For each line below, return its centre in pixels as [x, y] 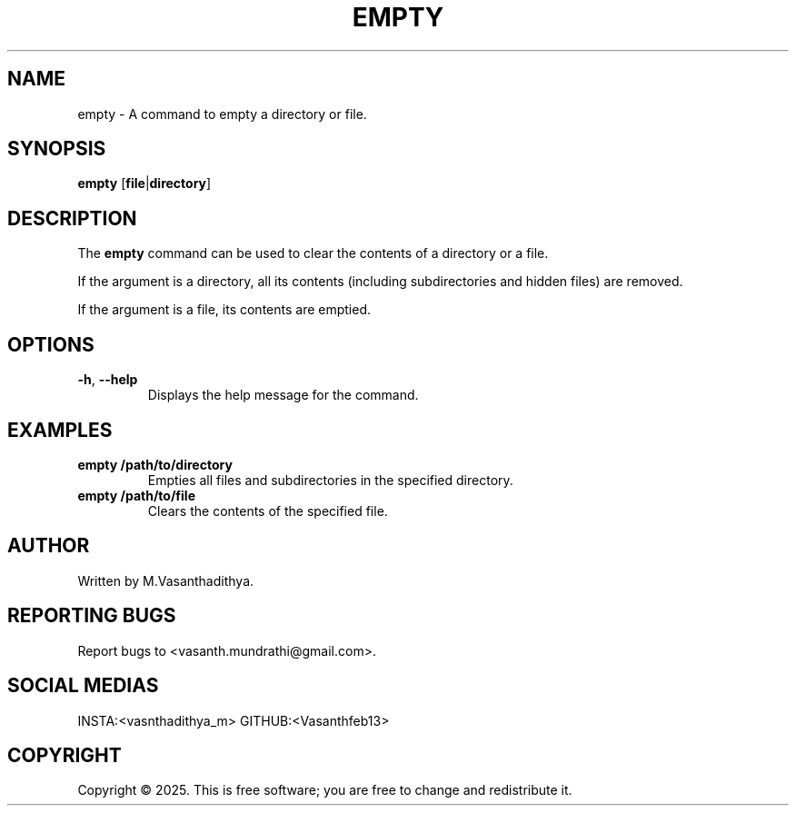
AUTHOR [49, 546]
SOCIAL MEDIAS [83, 686]
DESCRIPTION [72, 218]
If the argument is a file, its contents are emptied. [224, 310]
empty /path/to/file [136, 495]
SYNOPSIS [57, 149]
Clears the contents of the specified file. [268, 511]
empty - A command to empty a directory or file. [222, 114]
